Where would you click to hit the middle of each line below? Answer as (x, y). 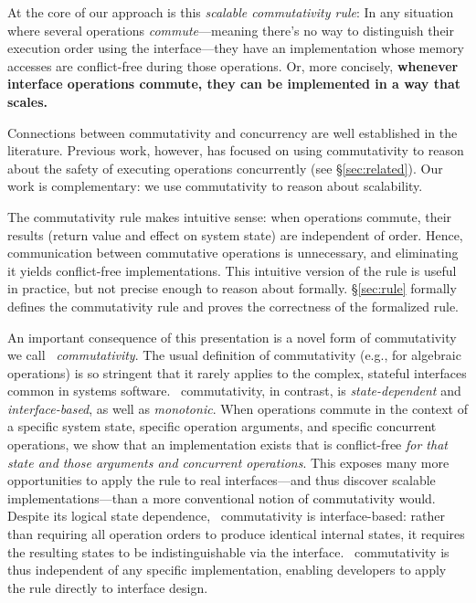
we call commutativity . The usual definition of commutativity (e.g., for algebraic (234, 355)
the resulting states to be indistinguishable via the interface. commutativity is (228, 551)
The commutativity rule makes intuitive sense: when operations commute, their (230, 216)
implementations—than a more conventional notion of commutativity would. (222, 497)
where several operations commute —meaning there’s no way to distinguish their (231, 30)
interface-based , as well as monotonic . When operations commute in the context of (238, 408)
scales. (28, 101)
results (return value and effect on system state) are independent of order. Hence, (235, 234)
